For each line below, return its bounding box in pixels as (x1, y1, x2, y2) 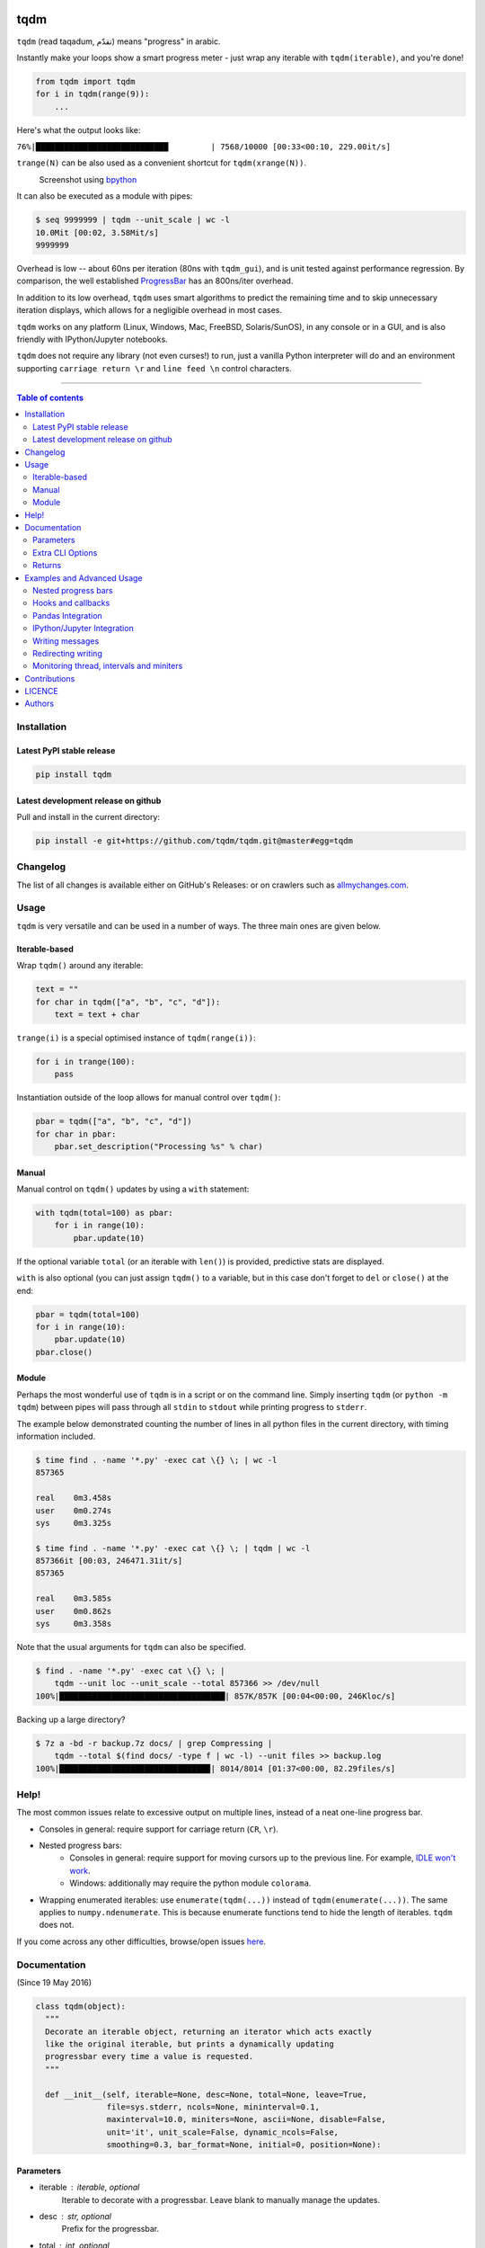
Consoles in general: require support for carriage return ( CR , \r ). (39, 1824, 278, 1834)
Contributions (24, 673, 75, 683)
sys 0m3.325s (35, 1518, 112, 1528)
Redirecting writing (32, 647, 102, 658)
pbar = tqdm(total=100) (35, 1309, 141, 1319)
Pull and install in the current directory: (16, 812, 161, 822)
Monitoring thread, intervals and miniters (32, 661, 183, 672)
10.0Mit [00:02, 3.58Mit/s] (35, 227, 159, 237)
